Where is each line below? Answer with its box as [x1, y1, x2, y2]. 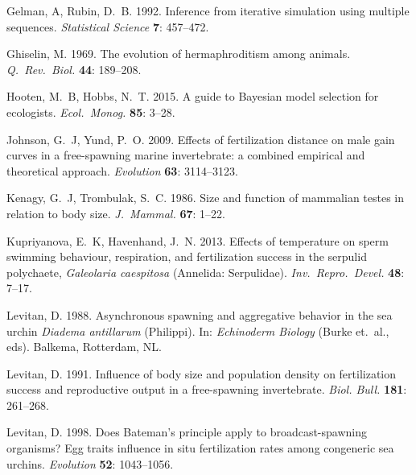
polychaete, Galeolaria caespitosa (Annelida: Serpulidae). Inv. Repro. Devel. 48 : [6, 263, 405, 280]
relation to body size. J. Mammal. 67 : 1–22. [6, 204, 225, 221]
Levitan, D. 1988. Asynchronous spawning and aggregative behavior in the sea [6, 306, 393, 323]
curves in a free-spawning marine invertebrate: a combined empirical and [6, 147, 365, 163]
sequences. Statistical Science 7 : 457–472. [6, 18, 209, 35]
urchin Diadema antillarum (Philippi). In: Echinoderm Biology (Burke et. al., [6, 322, 389, 339]
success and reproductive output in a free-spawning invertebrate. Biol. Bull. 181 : [6, 381, 407, 398]
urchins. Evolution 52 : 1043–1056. [6, 455, 174, 472]
